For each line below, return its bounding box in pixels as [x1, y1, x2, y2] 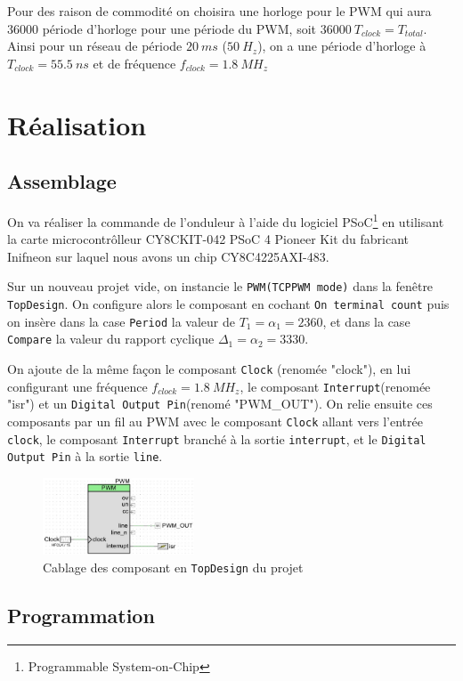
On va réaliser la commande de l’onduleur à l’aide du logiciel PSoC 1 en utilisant [7, 209, 444, 231]
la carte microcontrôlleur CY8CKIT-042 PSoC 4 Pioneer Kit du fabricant [7, 230, 409, 248]
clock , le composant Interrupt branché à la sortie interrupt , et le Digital [7, 429, 426, 448]
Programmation [7, 601, 155, 628]
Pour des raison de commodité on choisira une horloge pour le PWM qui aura [7, 2, 432, 20]
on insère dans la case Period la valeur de [7, 312, 235, 330]
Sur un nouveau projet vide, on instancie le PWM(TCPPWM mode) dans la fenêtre [7, 277, 434, 296]
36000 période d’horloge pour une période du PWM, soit [7, 19, 316, 37]
